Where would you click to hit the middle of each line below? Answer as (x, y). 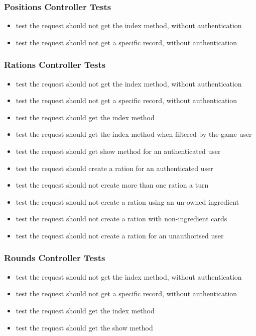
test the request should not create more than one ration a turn (112, 185)
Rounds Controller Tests (55, 258)
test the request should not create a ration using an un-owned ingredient (127, 201)
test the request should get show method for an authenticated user (118, 151)
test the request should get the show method (84, 327)
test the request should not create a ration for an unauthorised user (120, 235)
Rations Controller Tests (55, 65)
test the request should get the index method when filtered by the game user (134, 134)
